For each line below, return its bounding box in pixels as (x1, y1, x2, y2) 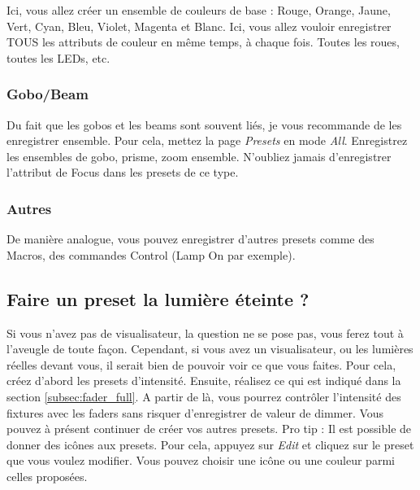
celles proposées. (6, 467, 88, 484)
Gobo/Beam (6, 84, 89, 104)
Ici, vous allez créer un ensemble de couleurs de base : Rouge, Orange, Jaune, (6, 2, 391, 18)
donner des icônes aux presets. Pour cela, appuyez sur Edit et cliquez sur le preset (6, 435, 414, 453)
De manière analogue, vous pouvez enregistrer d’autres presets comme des (6, 230, 375, 247)
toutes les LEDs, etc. (6, 49, 110, 66)
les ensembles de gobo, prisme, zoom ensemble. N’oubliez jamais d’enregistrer (6, 147, 392, 164)
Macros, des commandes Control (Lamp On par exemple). (6, 246, 296, 263)
